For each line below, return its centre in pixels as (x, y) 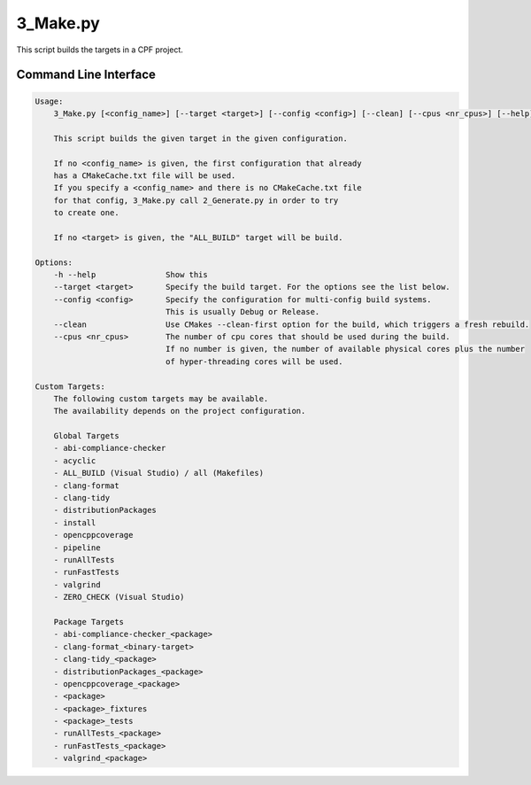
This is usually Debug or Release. (242, 312)
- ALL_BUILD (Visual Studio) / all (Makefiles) (159, 473)
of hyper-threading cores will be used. (254, 361)
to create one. (86, 213)
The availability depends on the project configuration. (180, 411)
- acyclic (75, 460)
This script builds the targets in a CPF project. (100, 50)
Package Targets (88, 622)
